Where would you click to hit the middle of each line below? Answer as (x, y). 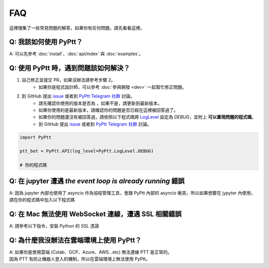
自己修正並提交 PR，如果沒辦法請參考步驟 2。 (68, 80)
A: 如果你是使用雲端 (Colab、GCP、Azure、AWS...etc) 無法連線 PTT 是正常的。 (90, 252)
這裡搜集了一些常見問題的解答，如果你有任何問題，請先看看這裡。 (77, 28)
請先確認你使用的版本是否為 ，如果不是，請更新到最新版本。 (100, 103)
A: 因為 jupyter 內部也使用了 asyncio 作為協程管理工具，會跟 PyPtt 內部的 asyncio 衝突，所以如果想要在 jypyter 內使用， (132, 193)
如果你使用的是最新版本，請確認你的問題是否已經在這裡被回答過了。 (108, 110)
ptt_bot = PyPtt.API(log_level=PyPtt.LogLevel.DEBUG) (87, 151)
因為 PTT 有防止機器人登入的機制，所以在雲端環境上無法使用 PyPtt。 (80, 259)
